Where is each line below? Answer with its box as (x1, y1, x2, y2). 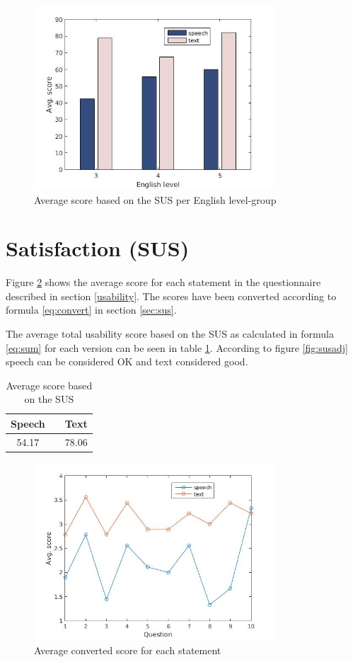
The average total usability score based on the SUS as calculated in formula (6, 326, 334, 341)
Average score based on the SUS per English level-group (34, 192, 277, 207)
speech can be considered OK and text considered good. (6, 354, 248, 369)
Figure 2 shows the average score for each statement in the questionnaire (6, 275, 321, 290)
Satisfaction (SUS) (6, 234, 190, 263)
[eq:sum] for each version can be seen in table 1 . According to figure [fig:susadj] (6, 340, 348, 355)
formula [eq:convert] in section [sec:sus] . (6, 302, 177, 317)
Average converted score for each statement (34, 642, 221, 657)
